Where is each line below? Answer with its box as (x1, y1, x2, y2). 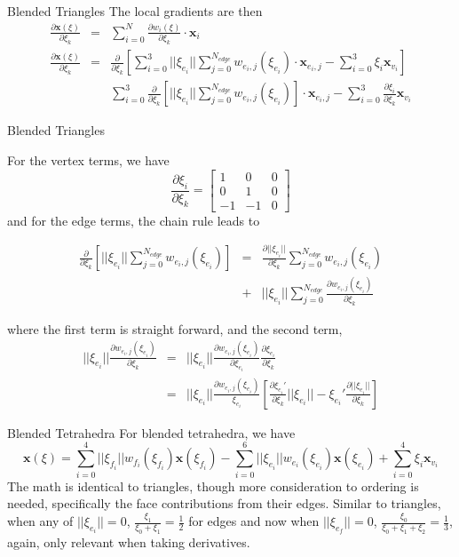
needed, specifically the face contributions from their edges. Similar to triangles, (7, 494, 441, 513)
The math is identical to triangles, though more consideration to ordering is (7, 476, 419, 495)
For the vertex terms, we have (7, 150, 170, 169)
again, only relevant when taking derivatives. (7, 532, 250, 551)
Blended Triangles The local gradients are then (7, 2, 263, 20)
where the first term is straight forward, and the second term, (7, 319, 343, 338)
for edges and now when (188, 512, 320, 530)
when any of (7, 512, 74, 530)
